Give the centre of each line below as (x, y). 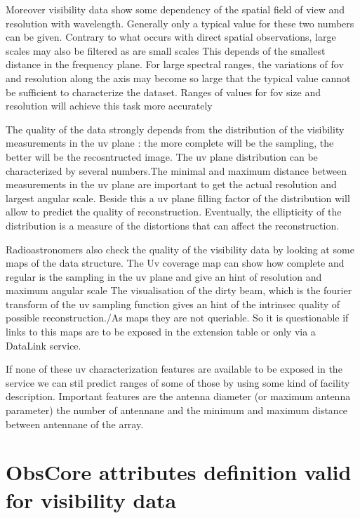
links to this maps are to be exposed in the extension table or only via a (161, 332)
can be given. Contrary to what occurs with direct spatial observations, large (171, 37)
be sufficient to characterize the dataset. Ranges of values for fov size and (164, 92)
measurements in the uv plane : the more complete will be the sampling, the (170, 143)
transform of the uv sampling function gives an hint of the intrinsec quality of (173, 304)
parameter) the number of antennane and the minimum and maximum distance (177, 410)
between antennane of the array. (75, 424)
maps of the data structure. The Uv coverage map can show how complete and (175, 263)
